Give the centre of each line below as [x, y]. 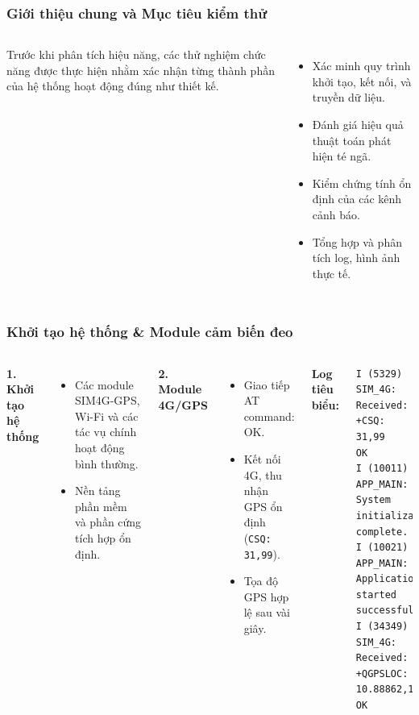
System [373, 500]
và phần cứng [108, 522]
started [376, 594]
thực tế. [332, 273]
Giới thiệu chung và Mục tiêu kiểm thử [137, 12]
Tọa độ [261, 581]
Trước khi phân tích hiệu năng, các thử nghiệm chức [136, 54]
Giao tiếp [267, 384]
